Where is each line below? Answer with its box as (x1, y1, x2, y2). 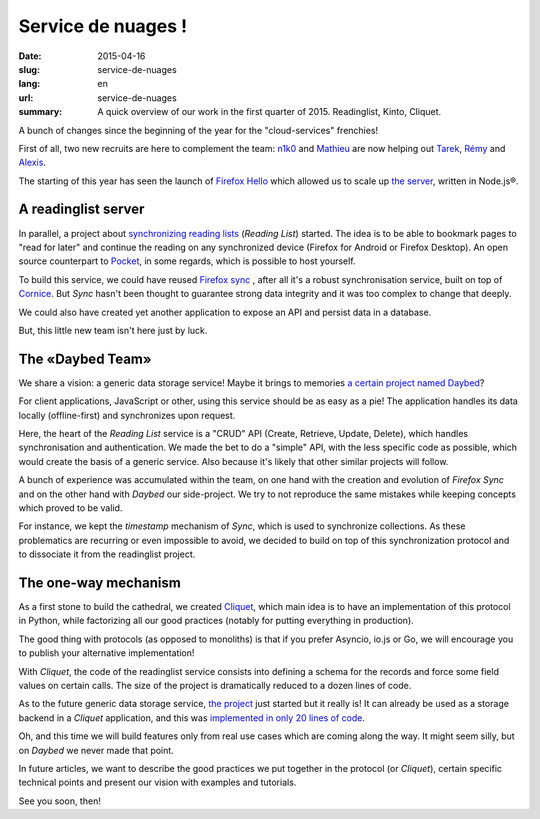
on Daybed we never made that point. (18, 744, 174, 756)
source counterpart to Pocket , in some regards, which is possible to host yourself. (18, 255, 356, 267)
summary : (18, 106, 63, 118)
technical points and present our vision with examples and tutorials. (18, 776, 297, 789)
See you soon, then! (18, 795, 102, 807)
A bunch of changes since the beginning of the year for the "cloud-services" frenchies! (18, 124, 379, 136)
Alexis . (18, 156, 47, 169)
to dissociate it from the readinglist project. (18, 548, 196, 560)
